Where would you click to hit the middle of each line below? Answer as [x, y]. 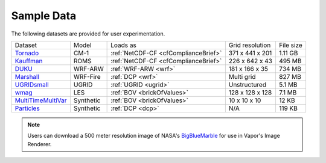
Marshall [27, 76]
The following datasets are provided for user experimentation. [88, 34]
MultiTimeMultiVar [41, 100]
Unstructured [248, 84]
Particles [27, 108]
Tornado [27, 53]
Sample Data [44, 16]
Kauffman [29, 61]
